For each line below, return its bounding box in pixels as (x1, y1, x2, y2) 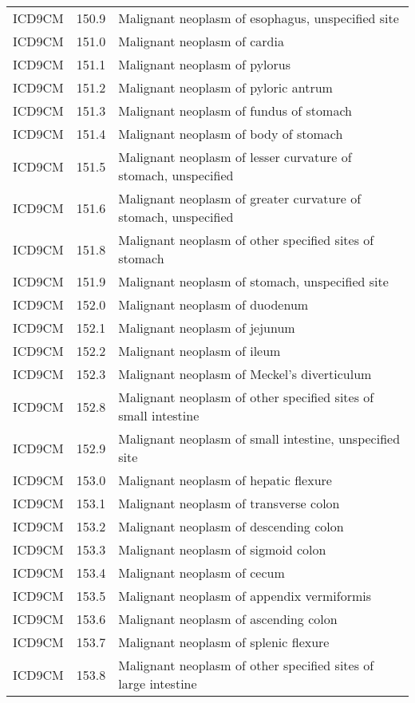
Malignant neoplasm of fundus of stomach (118, 101, 352, 120)
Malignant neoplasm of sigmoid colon (118, 540, 326, 559)
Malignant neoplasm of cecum (118, 563, 285, 582)
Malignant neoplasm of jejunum (118, 318, 295, 337)
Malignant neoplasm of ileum (118, 342, 281, 360)
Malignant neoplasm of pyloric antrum (118, 78, 333, 97)
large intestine (118, 674, 197, 693)
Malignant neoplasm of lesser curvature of (118, 148, 352, 166)
